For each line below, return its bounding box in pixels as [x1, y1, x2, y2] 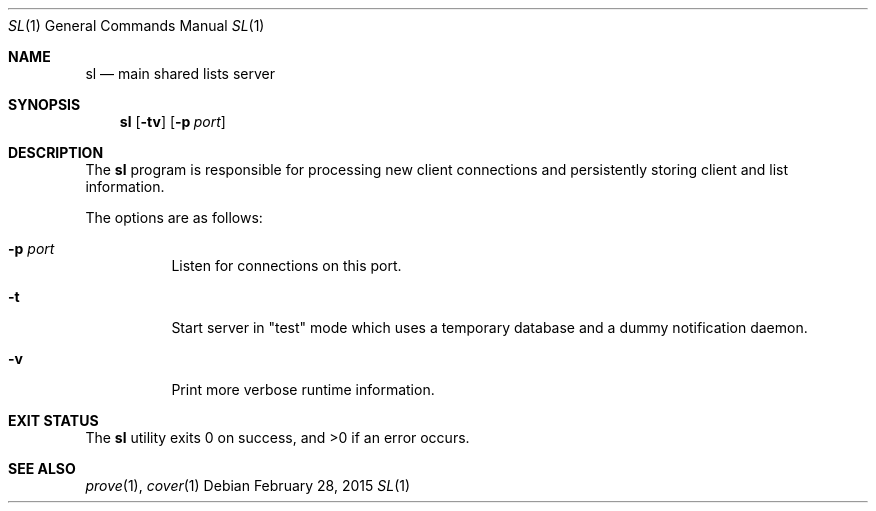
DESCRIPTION [8, 144, 104, 161]
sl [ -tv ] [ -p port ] [119, 113, 226, 130]
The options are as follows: [85, 209, 263, 226]
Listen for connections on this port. [171, 257, 402, 274]
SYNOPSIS [8, 96, 81, 113]
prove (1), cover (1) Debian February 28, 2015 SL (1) [85, 477, 411, 494]
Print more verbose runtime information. [171, 381, 435, 398]
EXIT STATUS [8, 412, 99, 429]
